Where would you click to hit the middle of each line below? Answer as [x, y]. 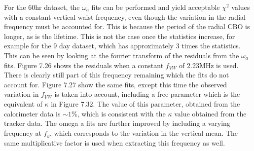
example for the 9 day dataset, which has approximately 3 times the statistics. [122, 46]
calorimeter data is [32, 113]
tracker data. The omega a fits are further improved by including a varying [117, 123]
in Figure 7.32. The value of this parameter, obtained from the [145, 103]
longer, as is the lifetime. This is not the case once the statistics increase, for [120, 36]
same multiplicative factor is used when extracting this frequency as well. [115, 143]
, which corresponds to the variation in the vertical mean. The [144, 132]
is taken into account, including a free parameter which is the [147, 94]
